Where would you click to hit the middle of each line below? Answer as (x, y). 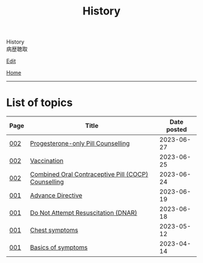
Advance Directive (56, 195)
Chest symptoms (54, 230)
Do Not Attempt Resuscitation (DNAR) (84, 213)
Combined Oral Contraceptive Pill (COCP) (89, 174)
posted (176, 130)
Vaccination (47, 161)
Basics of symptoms (59, 247)
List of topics (40, 103)
